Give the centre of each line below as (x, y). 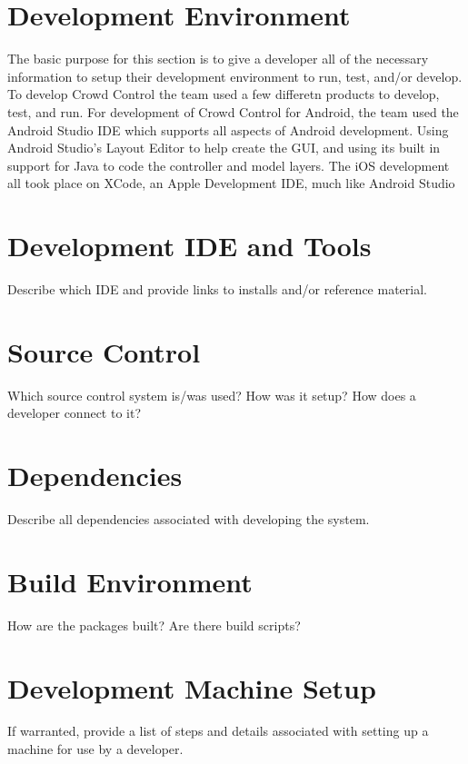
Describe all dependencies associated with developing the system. (189, 519)
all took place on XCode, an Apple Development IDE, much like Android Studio (231, 183)
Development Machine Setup (192, 687)
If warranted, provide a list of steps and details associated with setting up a (218, 731)
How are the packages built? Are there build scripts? (154, 625)
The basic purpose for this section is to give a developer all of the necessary (218, 59)
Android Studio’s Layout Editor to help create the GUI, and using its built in (224, 148)
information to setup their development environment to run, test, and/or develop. (235, 76)
